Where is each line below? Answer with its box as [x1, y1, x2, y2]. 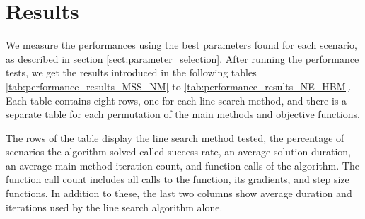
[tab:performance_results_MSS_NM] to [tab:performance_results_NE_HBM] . [6, 78, 352, 93]
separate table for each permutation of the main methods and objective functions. [6, 107, 360, 122]
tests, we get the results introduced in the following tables [6, 65, 257, 80]
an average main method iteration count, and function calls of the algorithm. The [6, 158, 359, 172]
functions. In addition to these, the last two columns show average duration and [6, 186, 352, 201]
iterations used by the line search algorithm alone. [6, 199, 223, 214]
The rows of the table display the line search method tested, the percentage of [6, 130, 344, 145]
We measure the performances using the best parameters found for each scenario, [6, 37, 357, 52]
